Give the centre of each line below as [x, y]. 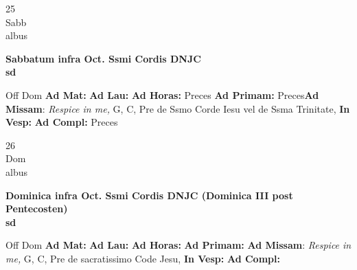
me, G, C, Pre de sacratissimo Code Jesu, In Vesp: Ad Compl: [143, 258]
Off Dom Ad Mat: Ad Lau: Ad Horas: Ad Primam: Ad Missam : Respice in [178, 245]
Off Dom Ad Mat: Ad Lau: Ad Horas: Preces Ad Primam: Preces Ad [162, 94]
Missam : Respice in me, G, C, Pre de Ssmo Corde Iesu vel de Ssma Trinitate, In [178, 108]
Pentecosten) [37, 209]
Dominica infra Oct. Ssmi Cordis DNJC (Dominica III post [149, 195]
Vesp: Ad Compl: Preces [62, 122]
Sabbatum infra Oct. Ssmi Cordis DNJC [103, 58]
